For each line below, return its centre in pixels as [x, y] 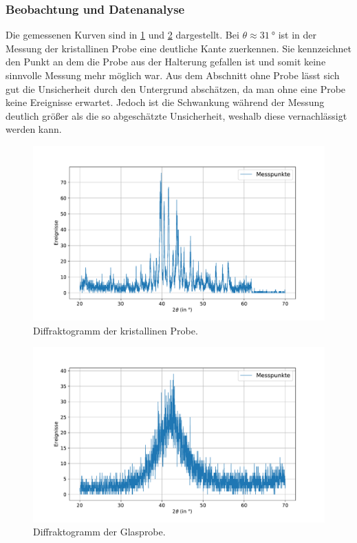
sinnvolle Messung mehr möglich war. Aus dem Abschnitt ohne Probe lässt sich [173, 75]
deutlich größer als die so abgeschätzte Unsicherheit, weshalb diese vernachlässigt [176, 115]
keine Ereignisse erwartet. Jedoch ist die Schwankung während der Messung [165, 102]
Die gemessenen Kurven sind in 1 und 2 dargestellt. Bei [122, 35]
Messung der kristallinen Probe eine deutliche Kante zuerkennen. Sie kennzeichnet [179, 48]
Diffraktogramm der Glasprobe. [99, 532]
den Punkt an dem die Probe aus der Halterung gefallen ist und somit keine [166, 62]
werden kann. [34, 129]
